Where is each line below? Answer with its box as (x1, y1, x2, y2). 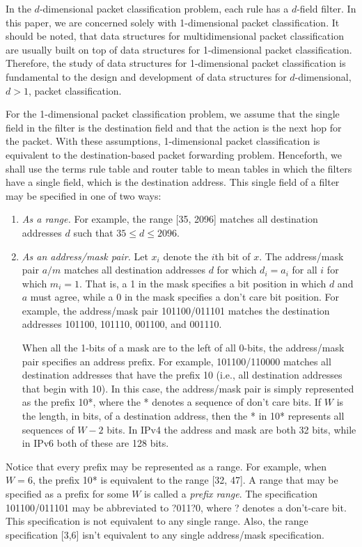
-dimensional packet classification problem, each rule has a (39, 1, 289, 15)
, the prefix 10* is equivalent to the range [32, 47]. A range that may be (32, 473, 338, 487)
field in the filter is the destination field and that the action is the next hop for (6, 120, 342, 134)
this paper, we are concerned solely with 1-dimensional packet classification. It (6, 15, 340, 29)
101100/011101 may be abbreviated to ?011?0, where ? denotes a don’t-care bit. (6, 500, 347, 514)
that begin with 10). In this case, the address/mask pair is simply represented (22, 381, 354, 395)
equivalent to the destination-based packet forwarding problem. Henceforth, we (6, 147, 342, 161)
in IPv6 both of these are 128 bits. (22, 436, 169, 450)
